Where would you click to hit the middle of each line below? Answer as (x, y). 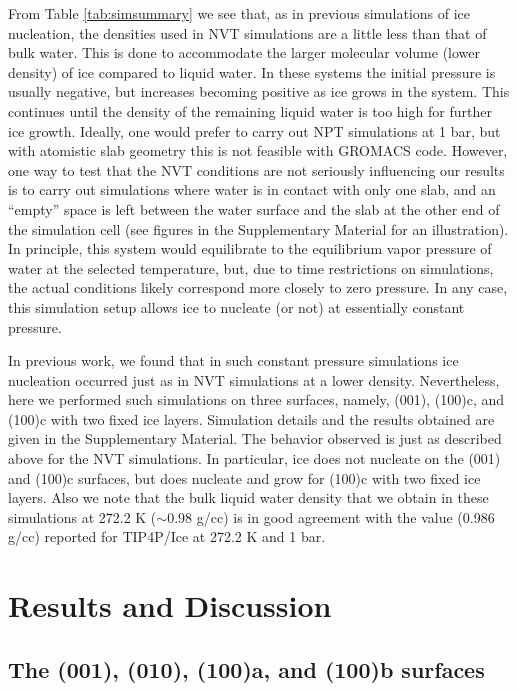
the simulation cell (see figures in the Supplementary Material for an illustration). (258, 228)
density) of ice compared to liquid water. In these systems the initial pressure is (252, 71)
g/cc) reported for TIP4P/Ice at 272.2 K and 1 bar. (167, 536)
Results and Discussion (170, 605)
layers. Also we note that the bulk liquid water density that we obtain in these (248, 497)
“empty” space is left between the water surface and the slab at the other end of (254, 208)
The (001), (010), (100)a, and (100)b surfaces (246, 668)
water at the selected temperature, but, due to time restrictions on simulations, (251, 267)
